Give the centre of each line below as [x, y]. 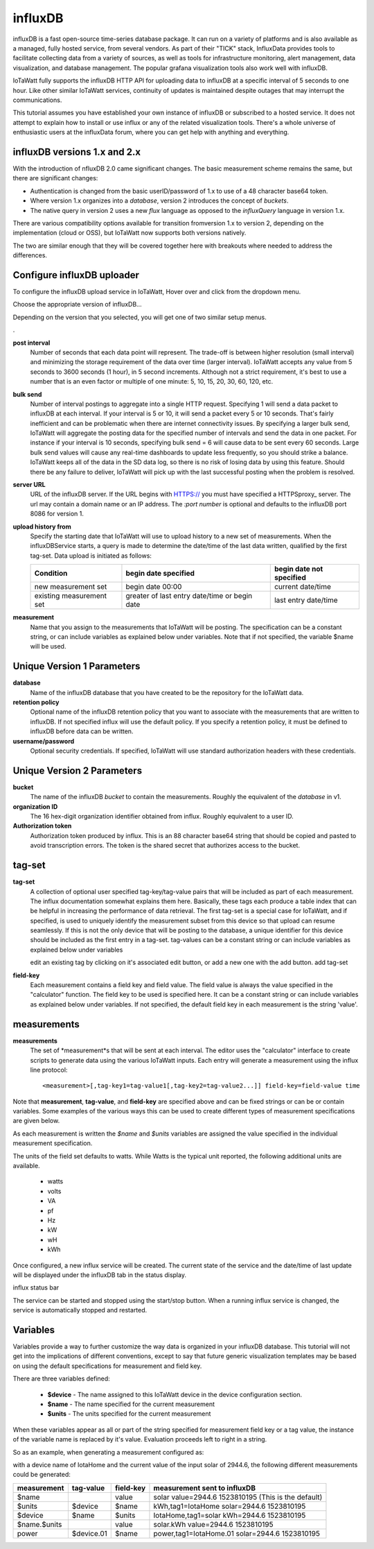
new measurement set [71, 587]
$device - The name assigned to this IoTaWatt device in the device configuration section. [175, 1394]
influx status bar [36, 1287]
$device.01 [89, 1533]
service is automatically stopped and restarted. [80, 1310]
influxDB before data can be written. [82, 731]
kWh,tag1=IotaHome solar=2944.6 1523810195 [230, 1506]
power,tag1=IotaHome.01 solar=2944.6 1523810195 [237, 1533]
